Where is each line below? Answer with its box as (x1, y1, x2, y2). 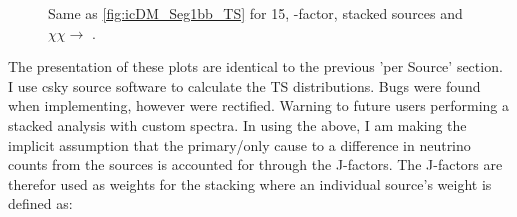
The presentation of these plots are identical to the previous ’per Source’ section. (8, 56, 503, 77)
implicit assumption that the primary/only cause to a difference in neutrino (8, 134, 471, 155)
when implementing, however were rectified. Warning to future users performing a (8, 95, 509, 116)
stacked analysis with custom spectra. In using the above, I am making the (8, 114, 467, 135)
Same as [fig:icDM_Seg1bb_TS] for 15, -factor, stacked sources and (48, 3, 463, 23)
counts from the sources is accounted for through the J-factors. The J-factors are (8, 154, 503, 175)
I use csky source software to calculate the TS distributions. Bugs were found (8, 75, 481, 96)
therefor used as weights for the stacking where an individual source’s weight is (8, 173, 492, 194)
